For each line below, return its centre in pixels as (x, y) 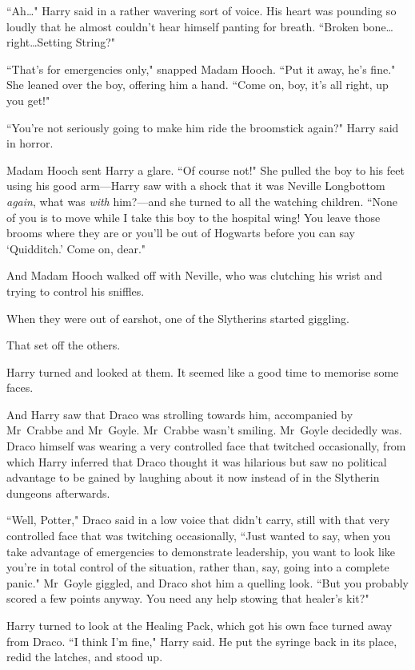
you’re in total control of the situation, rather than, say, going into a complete (198, 567)
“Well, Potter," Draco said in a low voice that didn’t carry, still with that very (198, 520)
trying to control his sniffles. (76, 291)
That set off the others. (64, 345)
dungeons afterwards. (58, 492)
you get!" (28, 100)
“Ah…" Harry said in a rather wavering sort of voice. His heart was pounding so (202, 10)
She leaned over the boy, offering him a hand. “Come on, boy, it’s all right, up (198, 85)
